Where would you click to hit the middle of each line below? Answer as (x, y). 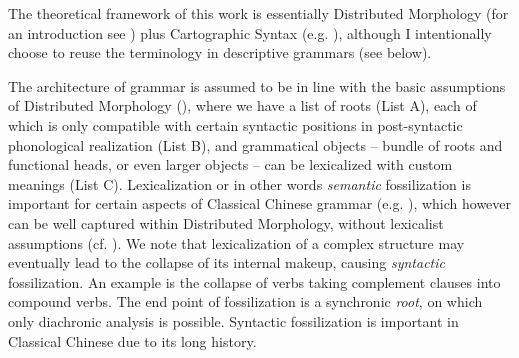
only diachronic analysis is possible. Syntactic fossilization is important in (233, 320)
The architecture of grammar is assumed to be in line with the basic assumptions (257, 85)
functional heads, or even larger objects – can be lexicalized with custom (230, 164)
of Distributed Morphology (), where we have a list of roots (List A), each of (242, 105)
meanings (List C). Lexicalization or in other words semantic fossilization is (239, 183)
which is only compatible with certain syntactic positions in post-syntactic (235, 124)
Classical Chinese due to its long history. (132, 340)
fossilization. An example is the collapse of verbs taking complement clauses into (254, 281)
